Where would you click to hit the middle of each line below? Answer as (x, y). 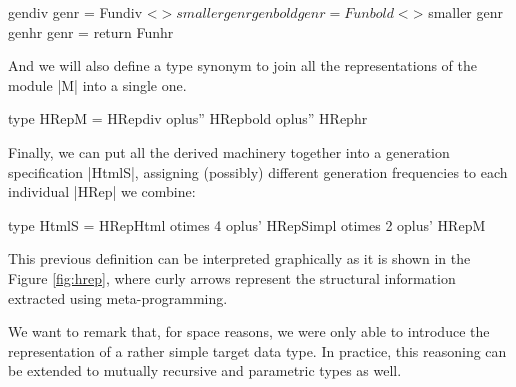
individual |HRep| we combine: (102, 191)
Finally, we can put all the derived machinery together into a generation (229, 151)
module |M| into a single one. (97, 84)
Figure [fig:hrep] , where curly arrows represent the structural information (232, 277)
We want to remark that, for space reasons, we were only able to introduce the (249, 331)
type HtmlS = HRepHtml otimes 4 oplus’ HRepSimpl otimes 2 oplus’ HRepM (247, 224)
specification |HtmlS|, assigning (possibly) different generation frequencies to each (258, 171)
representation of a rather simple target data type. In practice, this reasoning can (257, 350)
